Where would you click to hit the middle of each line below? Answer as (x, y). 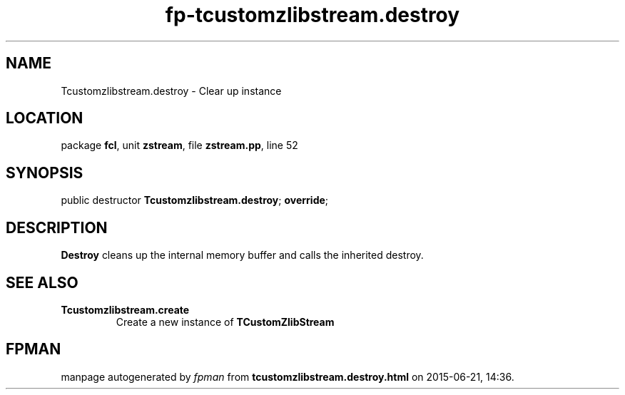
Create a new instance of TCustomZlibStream (225, 322)
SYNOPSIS (45, 173)
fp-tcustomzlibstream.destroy (312, 15)
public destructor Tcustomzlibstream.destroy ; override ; (195, 200)
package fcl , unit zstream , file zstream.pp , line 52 (179, 145)
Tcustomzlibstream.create (125, 309)
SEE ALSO (42, 282)
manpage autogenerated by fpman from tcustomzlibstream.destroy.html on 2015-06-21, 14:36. (288, 376)
